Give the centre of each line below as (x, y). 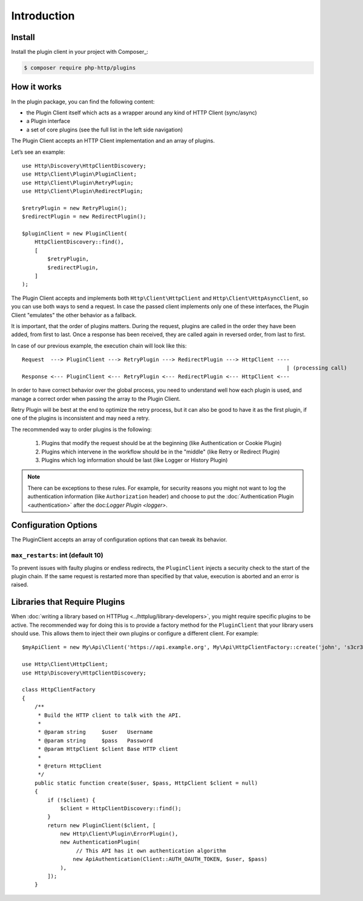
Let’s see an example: (38, 152)
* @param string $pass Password (95, 741)
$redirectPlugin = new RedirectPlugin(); (84, 217)
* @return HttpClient (70, 766)
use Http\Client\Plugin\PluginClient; (80, 174)
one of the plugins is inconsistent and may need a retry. (80, 418)
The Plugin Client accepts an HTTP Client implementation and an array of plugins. (113, 141)
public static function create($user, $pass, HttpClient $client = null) (146, 783)
